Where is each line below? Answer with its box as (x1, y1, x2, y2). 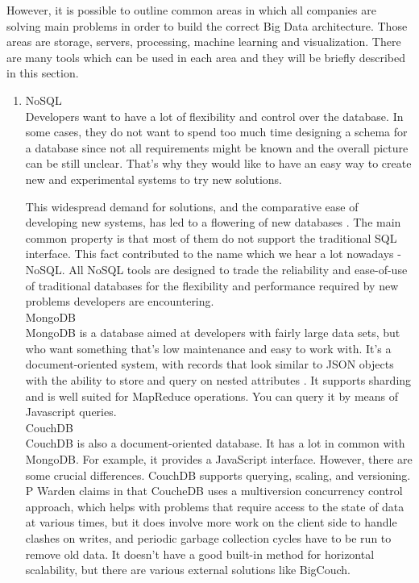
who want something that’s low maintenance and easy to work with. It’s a (25, 339, 392, 356)
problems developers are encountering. (25, 293, 214, 310)
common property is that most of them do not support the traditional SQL (25, 229, 397, 246)
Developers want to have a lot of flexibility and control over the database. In (25, 107, 404, 124)
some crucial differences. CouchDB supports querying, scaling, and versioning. (25, 466, 411, 483)
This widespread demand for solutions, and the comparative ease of (25, 198, 359, 214)
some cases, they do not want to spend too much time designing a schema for (25, 123, 408, 140)
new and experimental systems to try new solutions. (25, 170, 282, 187)
